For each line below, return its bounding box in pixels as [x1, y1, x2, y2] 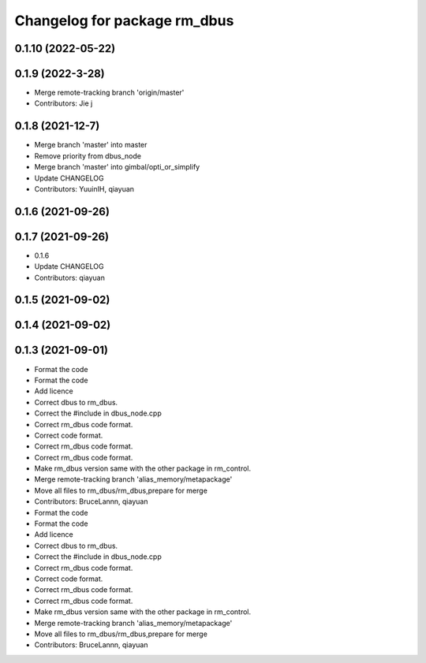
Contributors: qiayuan [34, 273, 106, 282]
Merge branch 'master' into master [34, 140, 148, 150]
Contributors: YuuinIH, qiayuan [34, 184, 134, 193]
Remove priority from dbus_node [34, 151, 142, 161]
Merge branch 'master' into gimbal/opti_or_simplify [34, 162, 200, 172]
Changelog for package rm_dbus [14, 12, 234, 29]
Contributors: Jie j [34, 99, 93, 108]
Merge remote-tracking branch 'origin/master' [34, 88, 185, 98]
